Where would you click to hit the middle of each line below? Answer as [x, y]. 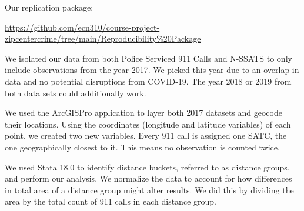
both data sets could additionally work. [76, 93]
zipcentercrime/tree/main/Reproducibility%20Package [103, 38]
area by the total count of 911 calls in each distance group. [111, 201]
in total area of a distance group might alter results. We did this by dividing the [149, 190]
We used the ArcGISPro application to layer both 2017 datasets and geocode [143, 113]
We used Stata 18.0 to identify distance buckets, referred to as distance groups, [147, 167]
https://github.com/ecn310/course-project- [82, 27]
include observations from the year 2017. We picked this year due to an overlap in [152, 70]
